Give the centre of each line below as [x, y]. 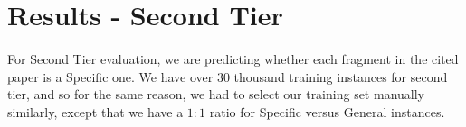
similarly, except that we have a [95, 111]
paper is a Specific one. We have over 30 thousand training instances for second [228, 76]
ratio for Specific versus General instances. [327, 111]
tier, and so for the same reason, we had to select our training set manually [216, 94]
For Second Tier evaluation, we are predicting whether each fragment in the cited [233, 58]
